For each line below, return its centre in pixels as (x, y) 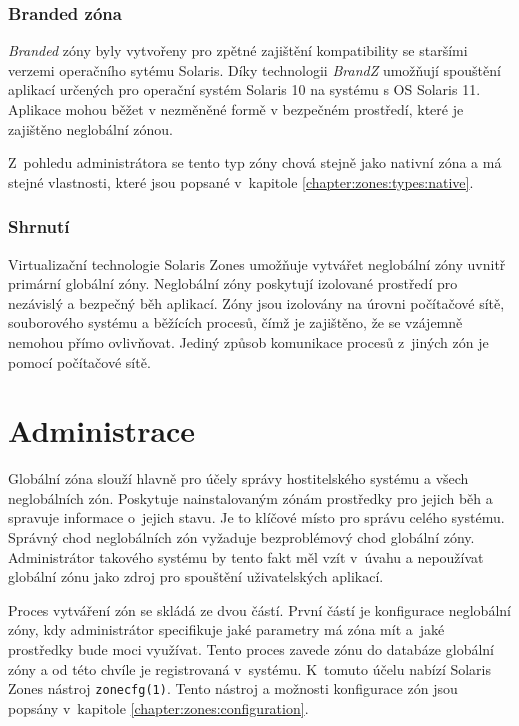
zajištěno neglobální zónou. (90, 128)
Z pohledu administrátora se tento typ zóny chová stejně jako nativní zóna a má (255, 162)
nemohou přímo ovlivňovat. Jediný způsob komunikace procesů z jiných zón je (248, 341)
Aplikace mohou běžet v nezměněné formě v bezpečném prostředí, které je (236, 109)
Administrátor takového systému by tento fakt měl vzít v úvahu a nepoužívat (246, 556)
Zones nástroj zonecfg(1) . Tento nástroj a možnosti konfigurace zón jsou (233, 688)
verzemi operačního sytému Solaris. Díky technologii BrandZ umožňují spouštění (254, 69)
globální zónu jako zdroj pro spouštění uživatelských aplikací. (196, 576)
